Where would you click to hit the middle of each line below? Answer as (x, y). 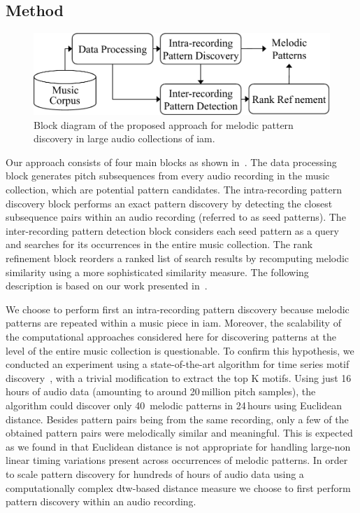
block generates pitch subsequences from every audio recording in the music (168, 176)
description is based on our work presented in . (107, 286)
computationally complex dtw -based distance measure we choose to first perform (178, 487)
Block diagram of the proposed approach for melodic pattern (164, 124)
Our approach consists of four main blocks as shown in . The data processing (171, 162)
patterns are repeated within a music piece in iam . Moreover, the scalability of (173, 323)
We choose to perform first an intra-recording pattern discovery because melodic (178, 309)
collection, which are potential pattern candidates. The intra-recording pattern (174, 190)
